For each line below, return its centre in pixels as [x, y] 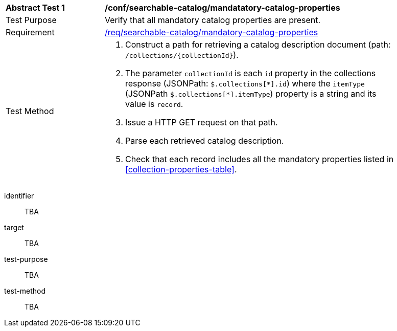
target [14, 227]
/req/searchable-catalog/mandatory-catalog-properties [212, 32]
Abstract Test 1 [35, 8]
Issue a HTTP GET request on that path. [202, 122]
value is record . [154, 104]
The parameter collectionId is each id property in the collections [251, 73]
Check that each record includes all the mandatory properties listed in [260, 159]
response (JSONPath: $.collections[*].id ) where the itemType [245, 83]
